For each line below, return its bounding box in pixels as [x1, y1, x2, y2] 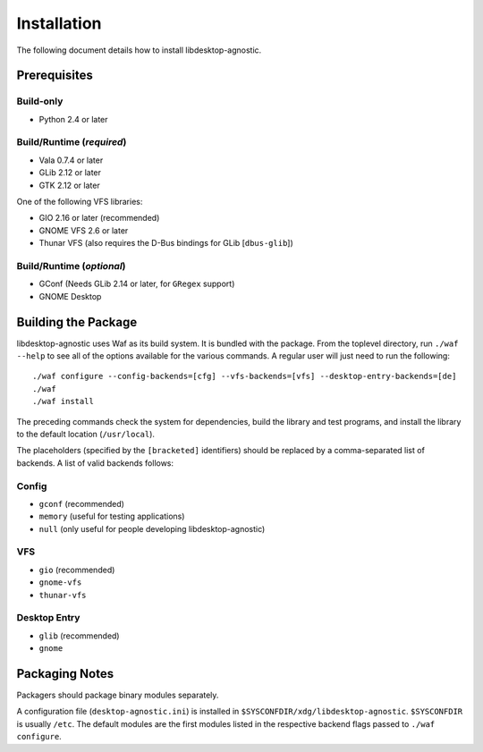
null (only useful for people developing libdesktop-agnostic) [38, 523, 266, 534]
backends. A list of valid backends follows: [16, 457, 174, 469]
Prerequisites [16, 68, 93, 83]
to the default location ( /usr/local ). [16, 428, 156, 439]
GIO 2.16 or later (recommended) [38, 213, 160, 224]
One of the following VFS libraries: [16, 197, 143, 207]
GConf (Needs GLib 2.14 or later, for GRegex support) [38, 278, 235, 290]
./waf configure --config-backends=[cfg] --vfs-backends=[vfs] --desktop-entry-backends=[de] [32, 371, 457, 382]
